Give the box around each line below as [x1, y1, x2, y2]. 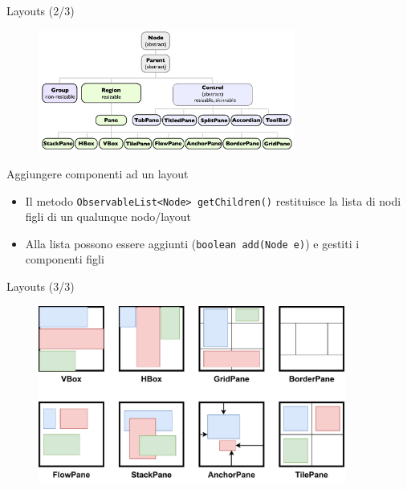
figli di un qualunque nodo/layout [25, 208, 191, 225]
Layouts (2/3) [6, 2, 75, 18]
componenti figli [25, 251, 104, 267]
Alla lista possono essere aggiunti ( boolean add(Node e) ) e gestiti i [25, 235, 360, 251]
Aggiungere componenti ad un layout [6, 165, 189, 182]
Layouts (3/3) [6, 278, 75, 295]
